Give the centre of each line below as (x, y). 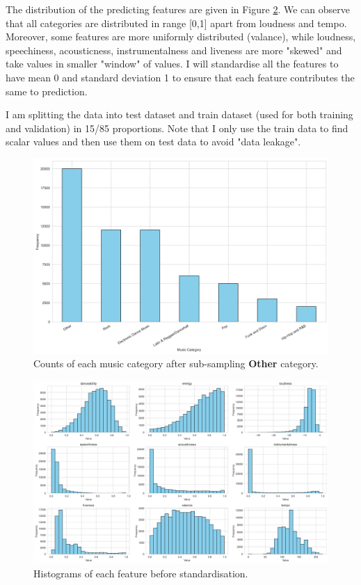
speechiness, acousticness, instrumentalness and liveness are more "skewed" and (174, 50)
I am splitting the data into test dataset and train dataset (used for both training (179, 114)
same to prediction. (47, 91)
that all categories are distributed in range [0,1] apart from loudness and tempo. (176, 23)
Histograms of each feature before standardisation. (141, 573)
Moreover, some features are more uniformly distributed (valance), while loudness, (181, 37)
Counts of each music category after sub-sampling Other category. (176, 363)
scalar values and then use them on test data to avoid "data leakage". (153, 142)
